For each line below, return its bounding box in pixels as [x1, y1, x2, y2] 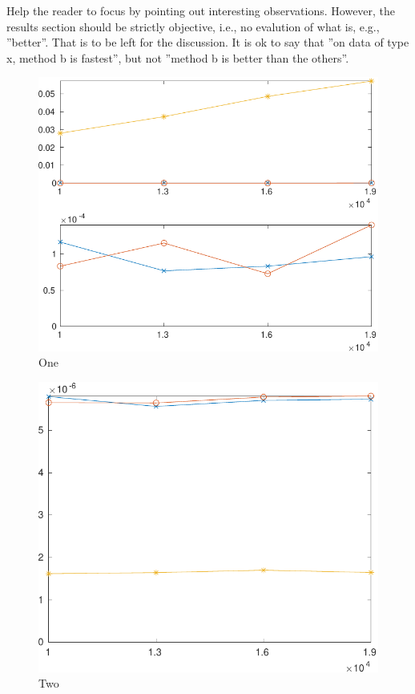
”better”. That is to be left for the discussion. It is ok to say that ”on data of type [6, 34, 409, 51]
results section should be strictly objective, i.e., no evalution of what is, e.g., [6, 18, 380, 34]
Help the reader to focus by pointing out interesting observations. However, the [6, 2, 396, 18]
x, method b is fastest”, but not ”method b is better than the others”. [6, 49, 349, 66]
